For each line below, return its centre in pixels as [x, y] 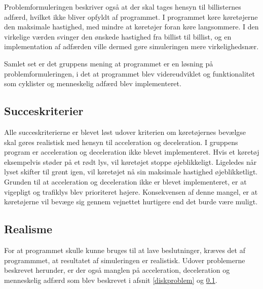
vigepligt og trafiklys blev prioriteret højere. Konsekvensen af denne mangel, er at [131, 191]
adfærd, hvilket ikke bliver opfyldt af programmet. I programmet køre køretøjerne [131, 16]
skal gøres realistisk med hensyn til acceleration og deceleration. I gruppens [121, 142]
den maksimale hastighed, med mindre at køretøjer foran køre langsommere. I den [131, 27]
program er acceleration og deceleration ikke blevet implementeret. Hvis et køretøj [132, 152]
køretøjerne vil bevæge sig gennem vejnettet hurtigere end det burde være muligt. [131, 202]
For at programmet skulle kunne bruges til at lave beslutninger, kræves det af [125, 250]
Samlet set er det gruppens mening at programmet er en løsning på [109, 63]
